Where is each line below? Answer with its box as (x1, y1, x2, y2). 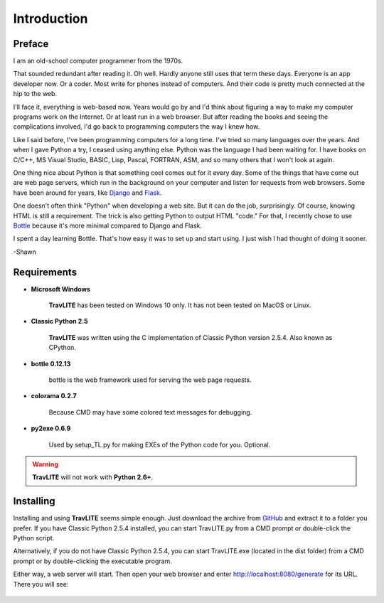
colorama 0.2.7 (31, 392, 78, 400)
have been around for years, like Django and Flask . (13, 188, 162, 197)
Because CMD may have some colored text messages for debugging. (48, 407, 252, 416)
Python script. (13, 533, 55, 542)
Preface (13, 38, 49, 50)
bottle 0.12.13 (31, 359, 71, 368)
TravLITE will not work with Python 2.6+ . (32, 473, 154, 481)
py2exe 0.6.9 (31, 424, 71, 433)
